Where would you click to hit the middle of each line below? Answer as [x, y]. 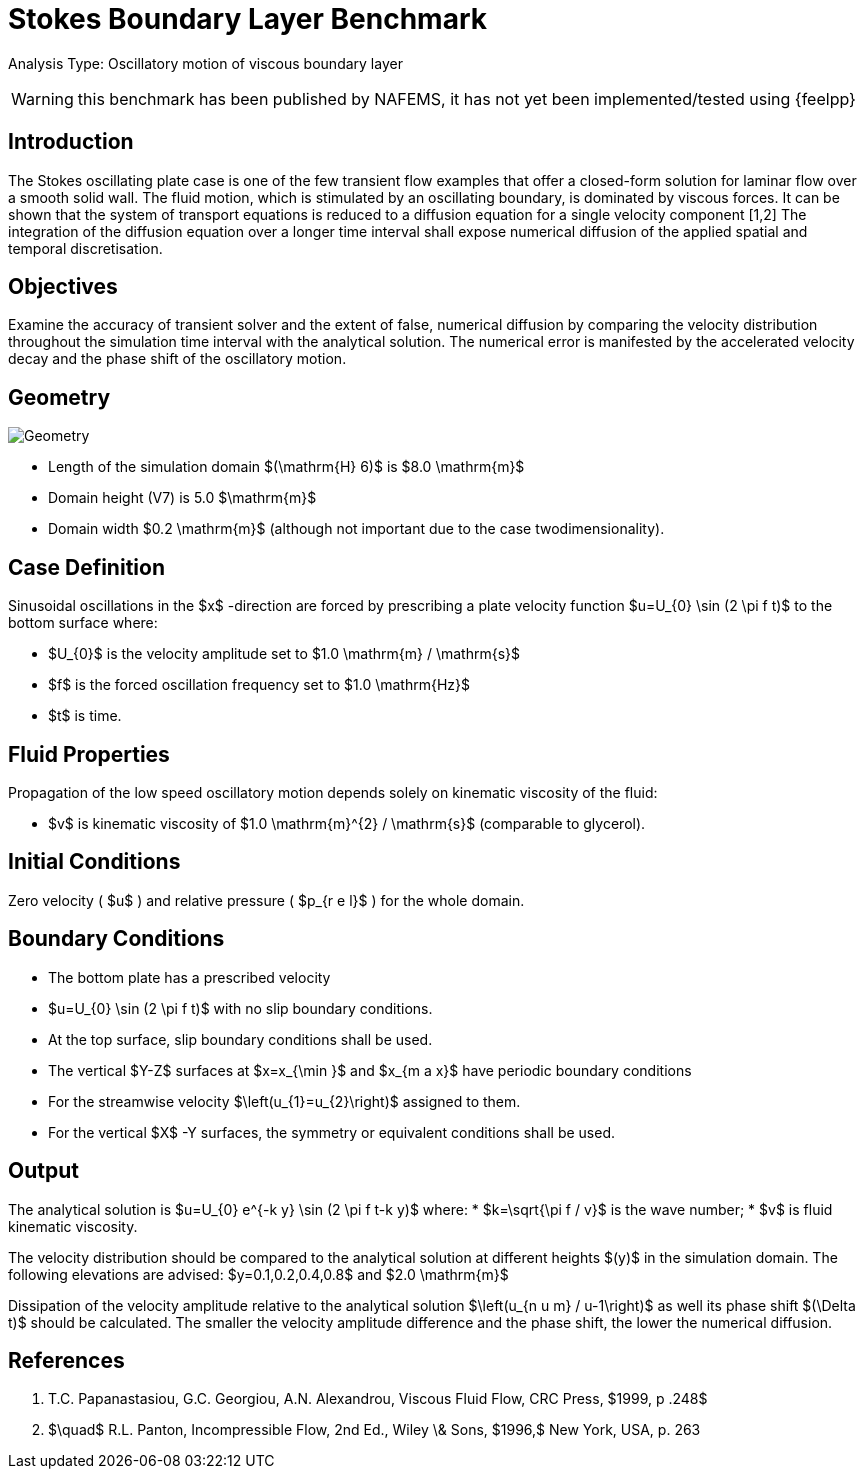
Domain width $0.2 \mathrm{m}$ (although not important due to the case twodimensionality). [356, 529]
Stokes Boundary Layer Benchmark [247, 19]
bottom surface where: [83, 623]
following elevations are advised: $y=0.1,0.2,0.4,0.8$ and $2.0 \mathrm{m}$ [258, 1274]
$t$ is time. [85, 716]
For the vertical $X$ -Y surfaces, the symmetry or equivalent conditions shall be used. [331, 1132]
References [66, 1360]
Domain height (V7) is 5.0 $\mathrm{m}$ [182, 498]
